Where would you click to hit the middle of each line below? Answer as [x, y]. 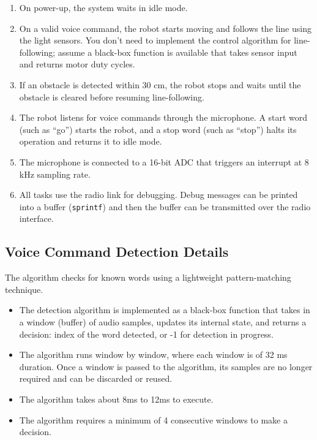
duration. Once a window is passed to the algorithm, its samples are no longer [166, 366]
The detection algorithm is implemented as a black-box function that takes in [165, 310]
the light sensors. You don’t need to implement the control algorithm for [155, 40]
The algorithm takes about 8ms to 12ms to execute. [116, 399]
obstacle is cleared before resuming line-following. [112, 97]
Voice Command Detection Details [117, 252]
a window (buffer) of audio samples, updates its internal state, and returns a [163, 321]
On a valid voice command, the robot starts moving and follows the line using [165, 28]
